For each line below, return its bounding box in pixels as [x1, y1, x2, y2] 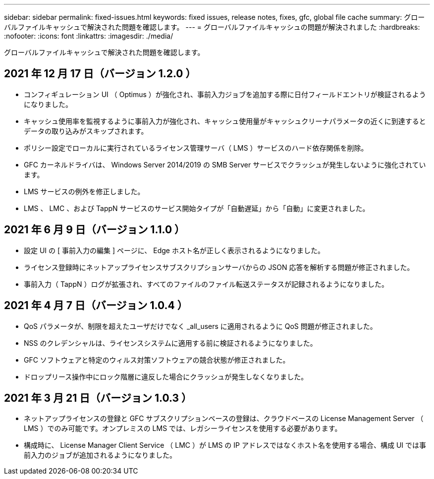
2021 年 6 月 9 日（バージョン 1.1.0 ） [4, 223, 185, 236]
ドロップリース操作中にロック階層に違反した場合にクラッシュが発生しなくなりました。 [24, 372, 308, 381]
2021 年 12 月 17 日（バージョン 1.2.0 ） [4, 67, 196, 80]
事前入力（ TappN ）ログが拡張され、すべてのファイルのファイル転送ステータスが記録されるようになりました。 [24, 279, 389, 288]
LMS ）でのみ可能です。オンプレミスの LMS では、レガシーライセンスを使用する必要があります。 [24, 424, 342, 433]
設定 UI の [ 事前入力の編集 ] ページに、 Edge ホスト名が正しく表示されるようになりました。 [24, 246, 325, 255]
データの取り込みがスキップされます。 [24, 126, 148, 135]
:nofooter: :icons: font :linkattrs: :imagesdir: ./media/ [4, 32, 173, 40]
